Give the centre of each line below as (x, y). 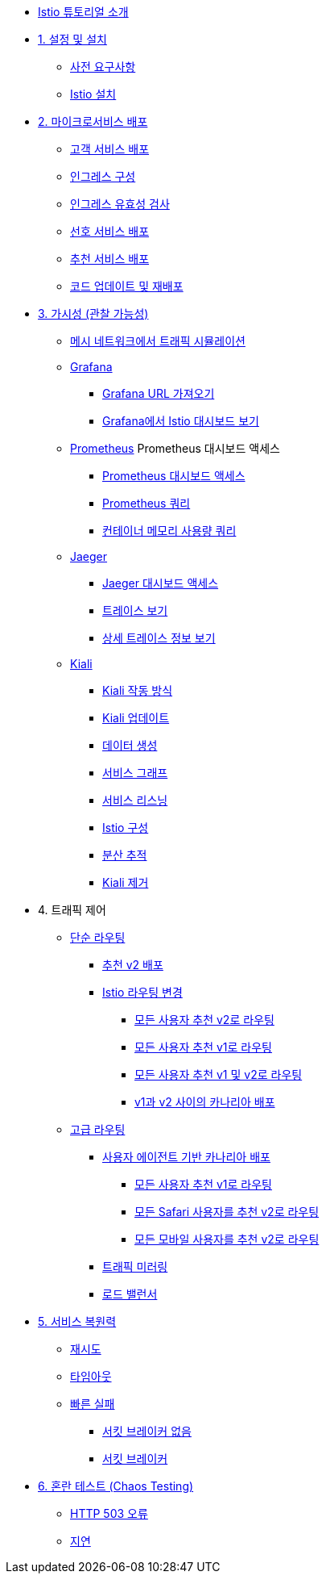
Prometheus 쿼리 (146, 503)
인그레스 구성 (103, 176)
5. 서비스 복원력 (77, 1321)
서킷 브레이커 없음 (147, 1431)
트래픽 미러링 (135, 1267)
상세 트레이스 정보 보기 (159, 638)
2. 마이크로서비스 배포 (93, 121)
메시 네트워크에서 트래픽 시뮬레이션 (158, 341)
